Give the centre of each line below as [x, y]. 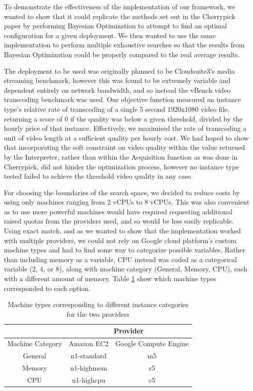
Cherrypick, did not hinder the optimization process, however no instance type [122, 166]
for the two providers [98, 314]
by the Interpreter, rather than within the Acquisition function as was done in [121, 156]
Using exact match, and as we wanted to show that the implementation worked [123, 231]
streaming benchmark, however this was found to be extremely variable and [117, 80]
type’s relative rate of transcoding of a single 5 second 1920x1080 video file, [117, 109]
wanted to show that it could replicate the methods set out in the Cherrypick [120, 16]
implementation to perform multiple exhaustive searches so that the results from [124, 45]
